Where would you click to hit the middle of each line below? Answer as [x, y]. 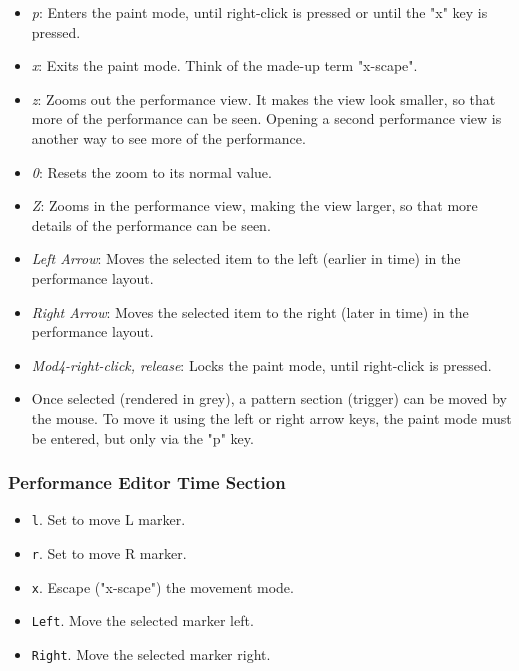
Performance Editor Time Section [147, 482]
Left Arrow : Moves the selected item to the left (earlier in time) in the [246, 258]
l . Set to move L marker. [108, 519]
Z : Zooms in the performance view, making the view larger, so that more [254, 205]
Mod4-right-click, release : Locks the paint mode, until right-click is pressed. [261, 364]
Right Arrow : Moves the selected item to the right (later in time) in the [250, 311]
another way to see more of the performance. [168, 137]
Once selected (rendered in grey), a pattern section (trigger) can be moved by [269, 398]
